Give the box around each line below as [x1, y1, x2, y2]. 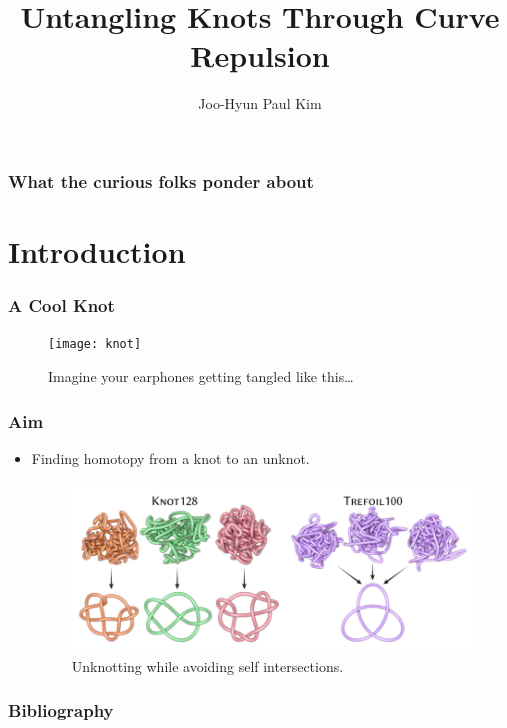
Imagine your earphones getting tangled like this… [48, 366, 354, 387]
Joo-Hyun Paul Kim [198, 93, 322, 114]
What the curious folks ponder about [8, 168, 314, 193]
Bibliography [8, 698, 114, 723]
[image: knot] [48, 337, 142, 352]
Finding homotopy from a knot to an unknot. [31, 447, 310, 468]
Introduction [8, 231, 186, 272]
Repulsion [190, 35, 330, 76]
